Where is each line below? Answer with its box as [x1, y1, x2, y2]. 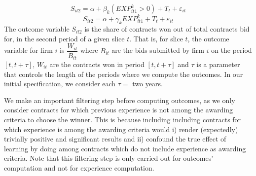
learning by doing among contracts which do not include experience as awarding [4, 143, 246, 153]
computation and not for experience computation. [4, 162, 154, 173]
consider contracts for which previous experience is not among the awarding [4, 105, 233, 115]
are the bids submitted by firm [111, 45, 204, 55]
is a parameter [196, 59, 240, 69]
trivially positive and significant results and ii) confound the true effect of [4, 134, 226, 144]
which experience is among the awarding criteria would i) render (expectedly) [4, 124, 238, 134]
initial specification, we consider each [4, 78, 116, 89]
